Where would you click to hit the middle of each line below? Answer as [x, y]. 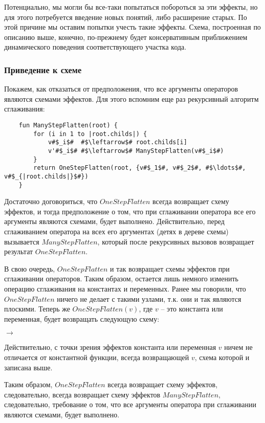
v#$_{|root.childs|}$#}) [46, 176]
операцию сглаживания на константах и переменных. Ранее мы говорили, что [125, 288]
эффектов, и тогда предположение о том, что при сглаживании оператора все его [130, 211]
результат [19, 251]
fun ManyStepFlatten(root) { [68, 125]
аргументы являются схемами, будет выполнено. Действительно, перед [114, 221]
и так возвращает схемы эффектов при [170, 268]
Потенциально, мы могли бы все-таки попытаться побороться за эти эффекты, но [131, 7]
